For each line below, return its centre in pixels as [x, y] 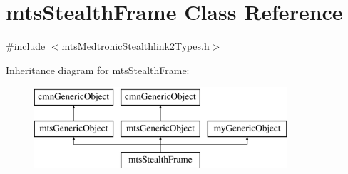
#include [26, 46]
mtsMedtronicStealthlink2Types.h [135, 46]
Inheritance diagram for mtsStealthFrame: [98, 70]
